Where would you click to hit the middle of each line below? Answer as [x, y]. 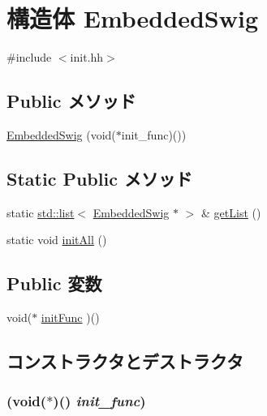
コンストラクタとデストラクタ [125, 361]
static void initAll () [57, 240]
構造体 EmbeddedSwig [132, 18]
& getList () [231, 212]
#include [29, 57]
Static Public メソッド [99, 178]
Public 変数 [54, 283]
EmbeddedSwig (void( [61, 134]
